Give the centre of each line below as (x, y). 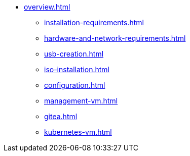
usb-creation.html (74, 54)
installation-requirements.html (94, 22)
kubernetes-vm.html (78, 132)
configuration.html (75, 85)
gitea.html (61, 116)
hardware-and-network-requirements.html (115, 38)
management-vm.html (81, 101)
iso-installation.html (77, 69)
